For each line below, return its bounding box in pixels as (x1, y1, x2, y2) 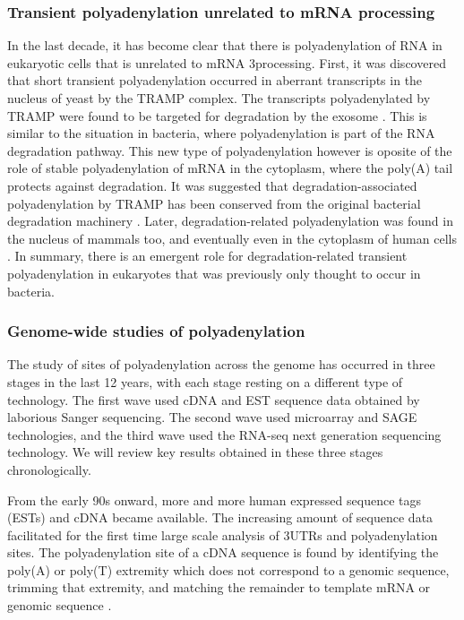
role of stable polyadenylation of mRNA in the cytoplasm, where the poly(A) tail (7, 159, 453, 177)
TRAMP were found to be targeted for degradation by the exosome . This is (7, 106, 427, 125)
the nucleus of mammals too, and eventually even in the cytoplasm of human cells (7, 228, 457, 247)
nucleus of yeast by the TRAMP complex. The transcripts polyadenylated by (7, 89, 431, 107)
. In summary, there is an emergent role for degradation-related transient (7, 246, 408, 265)
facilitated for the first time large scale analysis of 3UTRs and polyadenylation (7, 525, 438, 544)
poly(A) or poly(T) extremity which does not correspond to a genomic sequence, (7, 560, 450, 579)
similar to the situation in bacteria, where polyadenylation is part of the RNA (7, 124, 435, 142)
